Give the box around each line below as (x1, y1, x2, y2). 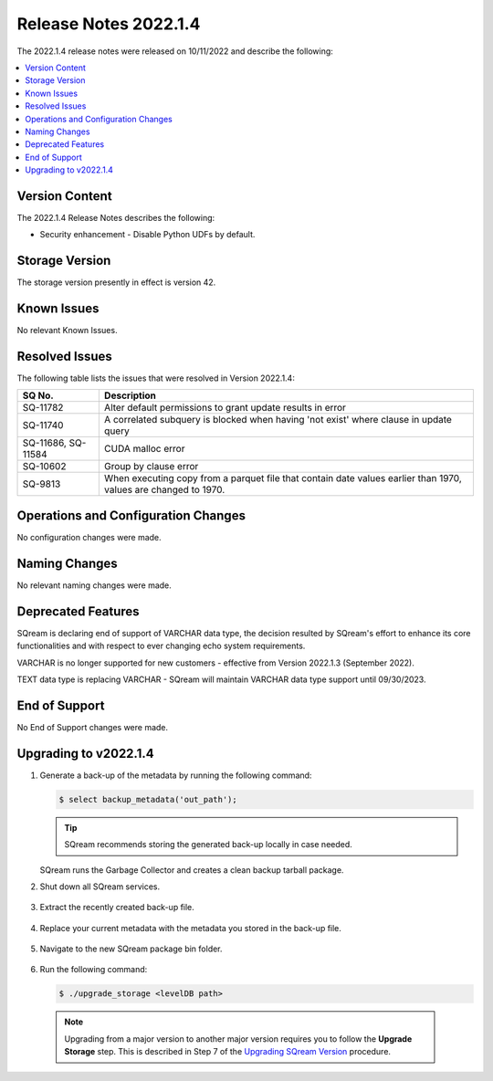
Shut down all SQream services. (39, 881, 160, 892)
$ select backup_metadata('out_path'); (58, 794, 237, 804)
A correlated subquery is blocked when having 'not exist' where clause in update (103, 414, 452, 426)
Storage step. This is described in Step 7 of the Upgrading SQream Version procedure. (64, 1046, 392, 1057)
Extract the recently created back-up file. (39, 902, 195, 913)
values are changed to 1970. (103, 484, 226, 497)
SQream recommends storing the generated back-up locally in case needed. (64, 839, 353, 850)
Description (103, 389, 157, 402)
